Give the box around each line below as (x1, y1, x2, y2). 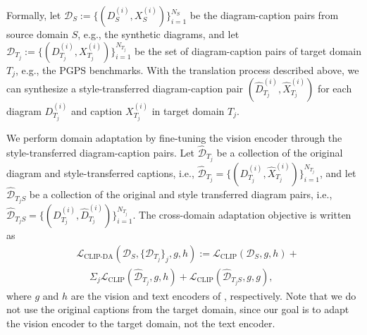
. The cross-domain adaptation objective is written (132, 207, 352, 222)
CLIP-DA (84, 253, 113, 261)
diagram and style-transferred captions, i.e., (6, 165, 194, 180)
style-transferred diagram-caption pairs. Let (6, 145, 195, 159)
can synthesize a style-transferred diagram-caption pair (6, 81, 244, 96)
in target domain (151, 103, 225, 118)
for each (317, 81, 352, 96)
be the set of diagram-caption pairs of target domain (135, 43, 361, 58)
